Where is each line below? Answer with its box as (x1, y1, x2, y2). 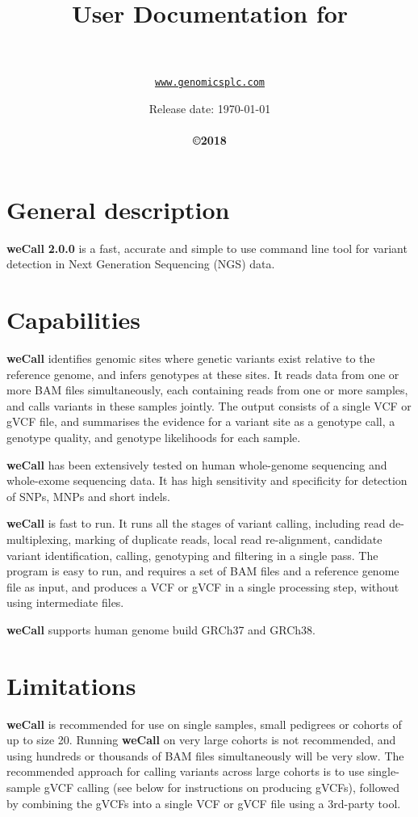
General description (6, 192, 230, 225)
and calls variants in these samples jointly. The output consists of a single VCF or (6, 397, 412, 414)
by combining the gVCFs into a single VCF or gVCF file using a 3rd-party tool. (6, 794, 401, 811)
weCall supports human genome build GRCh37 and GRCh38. (6, 621, 316, 638)
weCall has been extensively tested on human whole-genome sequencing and (6, 456, 387, 473)
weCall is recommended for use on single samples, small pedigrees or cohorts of (6, 715, 402, 732)
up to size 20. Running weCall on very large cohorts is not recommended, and (6, 731, 396, 748)
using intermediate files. (6, 594, 124, 611)
